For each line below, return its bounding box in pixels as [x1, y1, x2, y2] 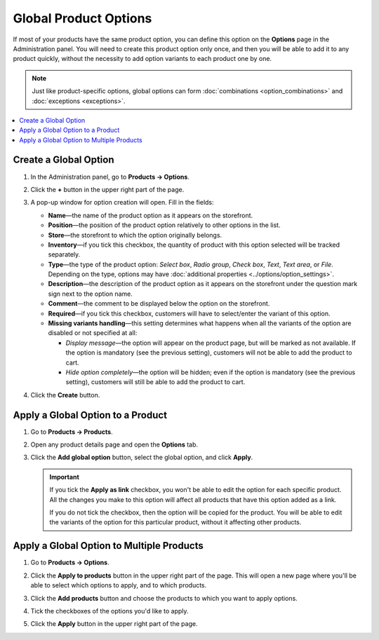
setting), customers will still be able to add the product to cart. [65, 378, 246, 386]
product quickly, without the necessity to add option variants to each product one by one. [13, 55, 272, 63]
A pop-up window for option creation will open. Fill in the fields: [30, 198, 214, 207]
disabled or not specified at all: [48, 329, 138, 337]
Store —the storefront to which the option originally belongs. [48, 231, 222, 239]
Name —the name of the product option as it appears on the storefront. [48, 211, 253, 219]
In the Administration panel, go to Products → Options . [30, 172, 189, 181]
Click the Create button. [30, 390, 100, 399]
